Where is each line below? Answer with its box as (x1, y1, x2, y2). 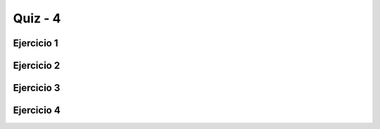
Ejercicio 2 (13, 60, 61, 72)
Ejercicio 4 (13, 104, 61, 116)
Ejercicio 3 (13, 82, 61, 94)
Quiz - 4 (13, 11, 61, 26)
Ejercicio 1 (13, 37, 58, 49)
